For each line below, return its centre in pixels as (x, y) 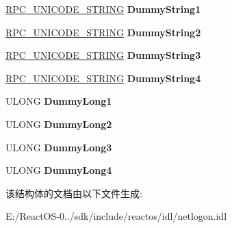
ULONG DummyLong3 (59, 147)
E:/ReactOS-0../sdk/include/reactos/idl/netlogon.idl (116, 216)
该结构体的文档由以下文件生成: (74, 193)
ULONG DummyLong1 (59, 101)
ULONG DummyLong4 (59, 170)
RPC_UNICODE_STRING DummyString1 (103, 9)
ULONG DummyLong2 (59, 124)
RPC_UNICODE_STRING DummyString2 (103, 32)
